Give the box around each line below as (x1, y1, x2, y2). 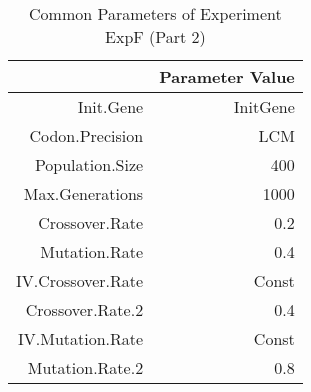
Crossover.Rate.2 (25, 298, 144, 321)
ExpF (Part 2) (105, 25, 206, 48)
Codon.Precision (29, 124, 144, 147)
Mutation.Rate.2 (27, 356, 144, 379)
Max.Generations (23, 182, 144, 205)
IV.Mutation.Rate (18, 327, 144, 350)
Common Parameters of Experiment (29, 2, 282, 25)
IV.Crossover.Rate (16, 269, 144, 292)
